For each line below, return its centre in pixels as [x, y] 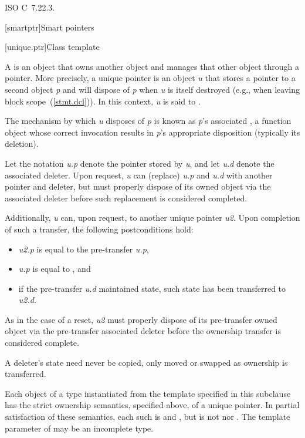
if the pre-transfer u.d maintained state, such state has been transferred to [152, 288]
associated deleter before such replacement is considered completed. [126, 198]
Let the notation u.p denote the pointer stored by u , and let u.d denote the [140, 163]
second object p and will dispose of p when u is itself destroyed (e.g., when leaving [152, 89]
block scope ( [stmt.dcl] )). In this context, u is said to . [103, 101]
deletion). [22, 144]
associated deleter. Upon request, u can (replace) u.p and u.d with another [139, 175]
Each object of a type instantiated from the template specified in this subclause [148, 393]
